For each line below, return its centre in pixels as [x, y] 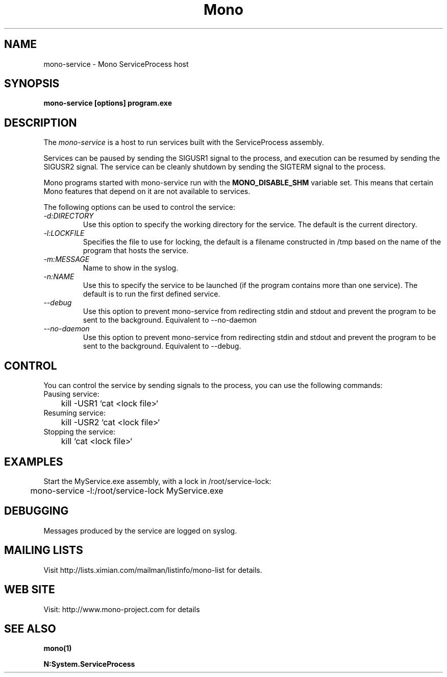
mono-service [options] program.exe [108, 103]
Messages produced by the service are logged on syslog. [140, 530]
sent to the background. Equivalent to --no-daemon [170, 320]
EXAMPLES [34, 462]
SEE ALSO [30, 628]
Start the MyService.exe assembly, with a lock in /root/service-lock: [157, 481]
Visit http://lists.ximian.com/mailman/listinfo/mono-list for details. [153, 570]
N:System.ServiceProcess [89, 664]
